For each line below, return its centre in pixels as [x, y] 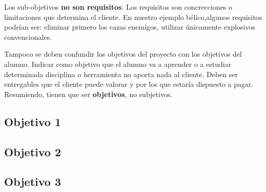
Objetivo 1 [33, 121]
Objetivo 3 [33, 182]
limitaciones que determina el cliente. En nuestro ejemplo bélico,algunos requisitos [133, 17]
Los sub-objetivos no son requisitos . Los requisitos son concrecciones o [118, 7]
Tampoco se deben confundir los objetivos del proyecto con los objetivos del [123, 54]
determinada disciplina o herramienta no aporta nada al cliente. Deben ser [121, 74]
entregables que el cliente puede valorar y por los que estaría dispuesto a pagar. [129, 84]
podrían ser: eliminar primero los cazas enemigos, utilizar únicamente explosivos [130, 27]
